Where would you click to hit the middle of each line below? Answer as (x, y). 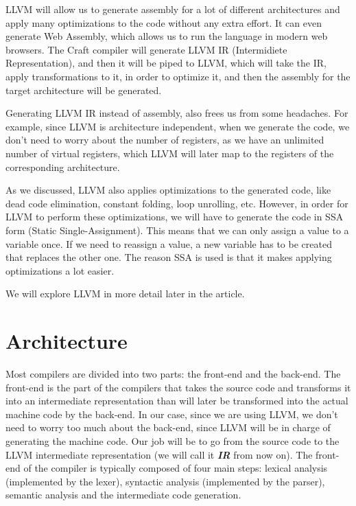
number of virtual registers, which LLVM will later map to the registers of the (170, 153)
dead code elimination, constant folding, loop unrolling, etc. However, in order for (177, 203)
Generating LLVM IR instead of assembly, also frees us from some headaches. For (177, 113)
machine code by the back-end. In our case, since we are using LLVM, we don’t (172, 414)
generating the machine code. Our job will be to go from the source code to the (173, 440)
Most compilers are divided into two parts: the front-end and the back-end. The (173, 373)
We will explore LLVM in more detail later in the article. (125, 294)
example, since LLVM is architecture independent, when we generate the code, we (178, 126)
